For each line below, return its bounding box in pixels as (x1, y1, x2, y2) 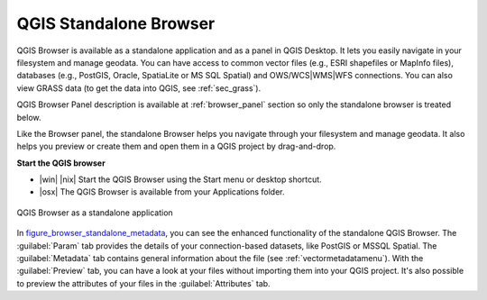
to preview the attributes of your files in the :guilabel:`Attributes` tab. (16, 277, 271, 288)
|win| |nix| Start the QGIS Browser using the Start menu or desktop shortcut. (39, 174, 322, 185)
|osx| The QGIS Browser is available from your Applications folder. (39, 186, 285, 197)
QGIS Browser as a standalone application (16, 207, 173, 218)
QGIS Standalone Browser (16, 14, 216, 33)
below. (16, 112, 41, 123)
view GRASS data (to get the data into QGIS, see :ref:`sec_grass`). (16, 82, 262, 94)
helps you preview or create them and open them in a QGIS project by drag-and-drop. (16, 141, 336, 152)
